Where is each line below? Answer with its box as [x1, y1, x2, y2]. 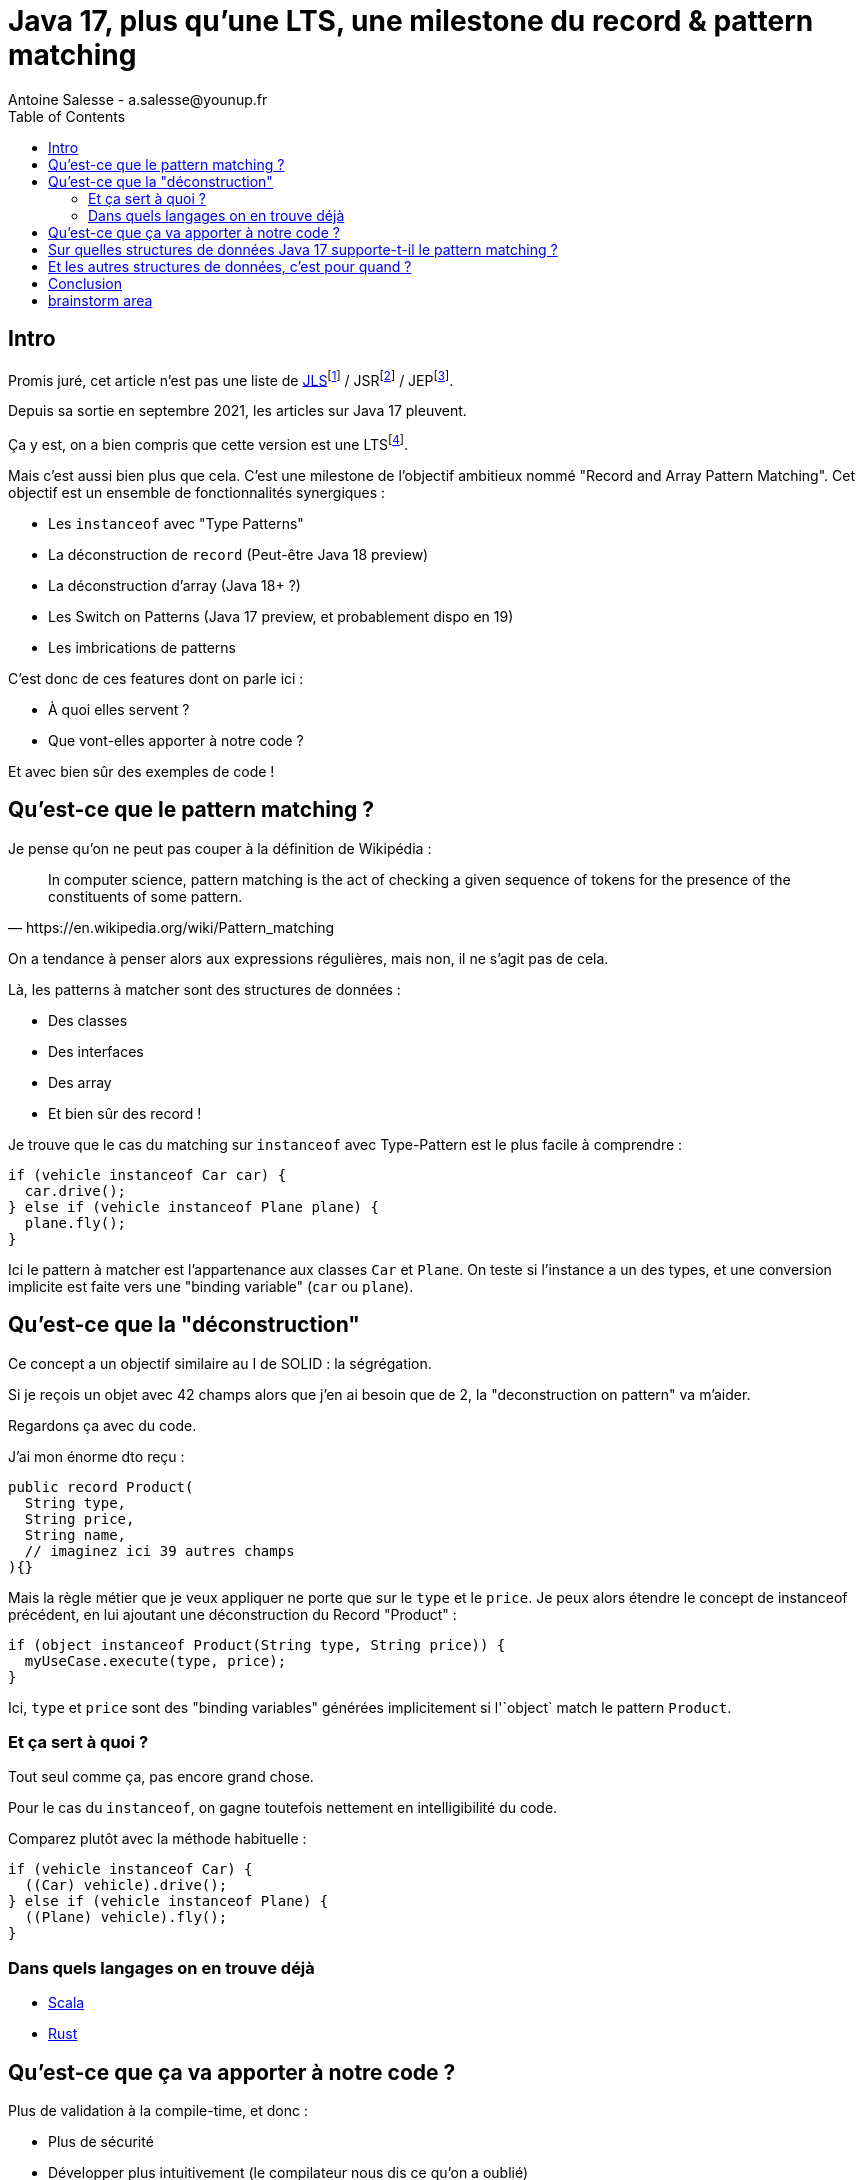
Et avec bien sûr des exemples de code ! [8, 762, 275, 780]
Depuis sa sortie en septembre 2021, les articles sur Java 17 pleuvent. [8, 402, 467, 420]
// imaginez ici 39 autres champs [24, 1542, 295, 1559]
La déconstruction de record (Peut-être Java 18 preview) [48, 545, 429, 563]
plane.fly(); [24, 1214, 127, 1231]
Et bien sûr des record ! [48, 1104, 202, 1122]
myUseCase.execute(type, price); [24, 1652, 287, 1669]
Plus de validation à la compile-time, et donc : [8, 2101, 308, 2119]
